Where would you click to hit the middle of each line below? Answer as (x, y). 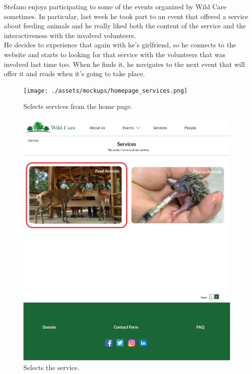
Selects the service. (51, 367)
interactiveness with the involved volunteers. (70, 35)
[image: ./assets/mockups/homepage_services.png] (106, 91)
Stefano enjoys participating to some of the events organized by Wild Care (115, 6)
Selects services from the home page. (78, 106)
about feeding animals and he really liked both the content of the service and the (125, 26)
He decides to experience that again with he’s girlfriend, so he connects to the (120, 45)
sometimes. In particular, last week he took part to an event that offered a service (126, 16)
